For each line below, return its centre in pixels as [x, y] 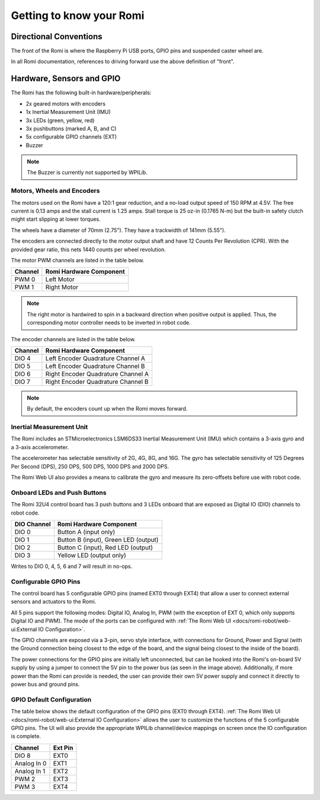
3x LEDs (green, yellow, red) [60, 120]
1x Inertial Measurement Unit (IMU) [68, 112]
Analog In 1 [30, 771]
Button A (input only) [86, 532]
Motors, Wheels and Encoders [55, 191]
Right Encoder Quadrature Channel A [97, 374]
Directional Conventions [57, 36]
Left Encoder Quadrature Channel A [95, 358]
